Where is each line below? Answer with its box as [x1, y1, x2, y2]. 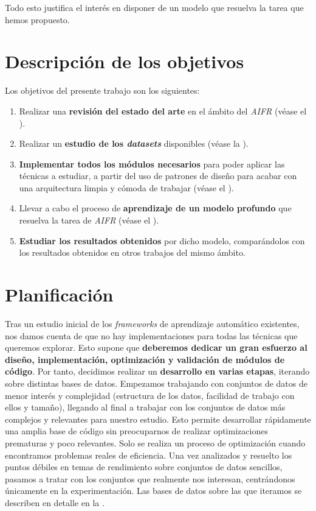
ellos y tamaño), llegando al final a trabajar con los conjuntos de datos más [5, 401, 286, 414]
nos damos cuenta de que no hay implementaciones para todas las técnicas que [5, 329, 298, 342]
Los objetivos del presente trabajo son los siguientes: [5, 84, 200, 97]
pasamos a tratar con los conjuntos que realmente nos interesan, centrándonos [5, 472, 295, 485]
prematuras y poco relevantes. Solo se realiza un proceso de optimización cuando [5, 436, 306, 449]
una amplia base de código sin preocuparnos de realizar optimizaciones [5, 425, 268, 437]
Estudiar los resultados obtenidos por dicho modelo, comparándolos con [19, 234, 305, 247]
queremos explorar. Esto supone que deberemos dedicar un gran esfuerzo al [5, 341, 307, 354]
